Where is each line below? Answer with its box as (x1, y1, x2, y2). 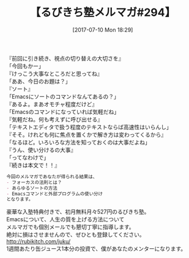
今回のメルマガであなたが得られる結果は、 (6, 173, 98, 180)
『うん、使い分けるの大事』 (6, 146, 76, 153)
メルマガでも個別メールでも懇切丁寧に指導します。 (6, 223, 135, 231)
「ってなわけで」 (6, 154, 50, 161)
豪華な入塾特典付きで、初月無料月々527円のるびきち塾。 (6, 208, 150, 215)
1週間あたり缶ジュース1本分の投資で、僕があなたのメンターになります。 (6, 245, 187, 253)
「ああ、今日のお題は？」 (6, 77, 71, 85)
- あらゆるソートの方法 (6, 185, 58, 191)
